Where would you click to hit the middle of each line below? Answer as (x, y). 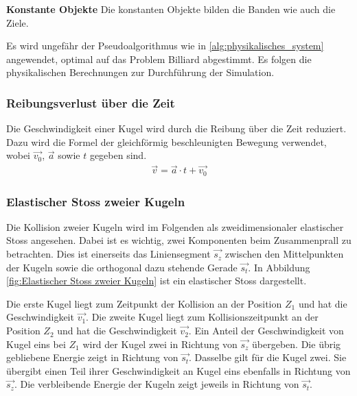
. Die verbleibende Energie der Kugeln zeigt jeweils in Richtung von (157, 384)
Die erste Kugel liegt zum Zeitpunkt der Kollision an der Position (144, 303)
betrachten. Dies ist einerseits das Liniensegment (108, 254)
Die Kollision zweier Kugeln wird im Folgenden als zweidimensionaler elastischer (175, 226)
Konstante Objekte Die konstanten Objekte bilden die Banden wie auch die (171, 9)
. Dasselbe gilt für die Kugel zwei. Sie (268, 357)
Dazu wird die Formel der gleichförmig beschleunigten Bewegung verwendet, (166, 141)
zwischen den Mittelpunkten (284, 254)
